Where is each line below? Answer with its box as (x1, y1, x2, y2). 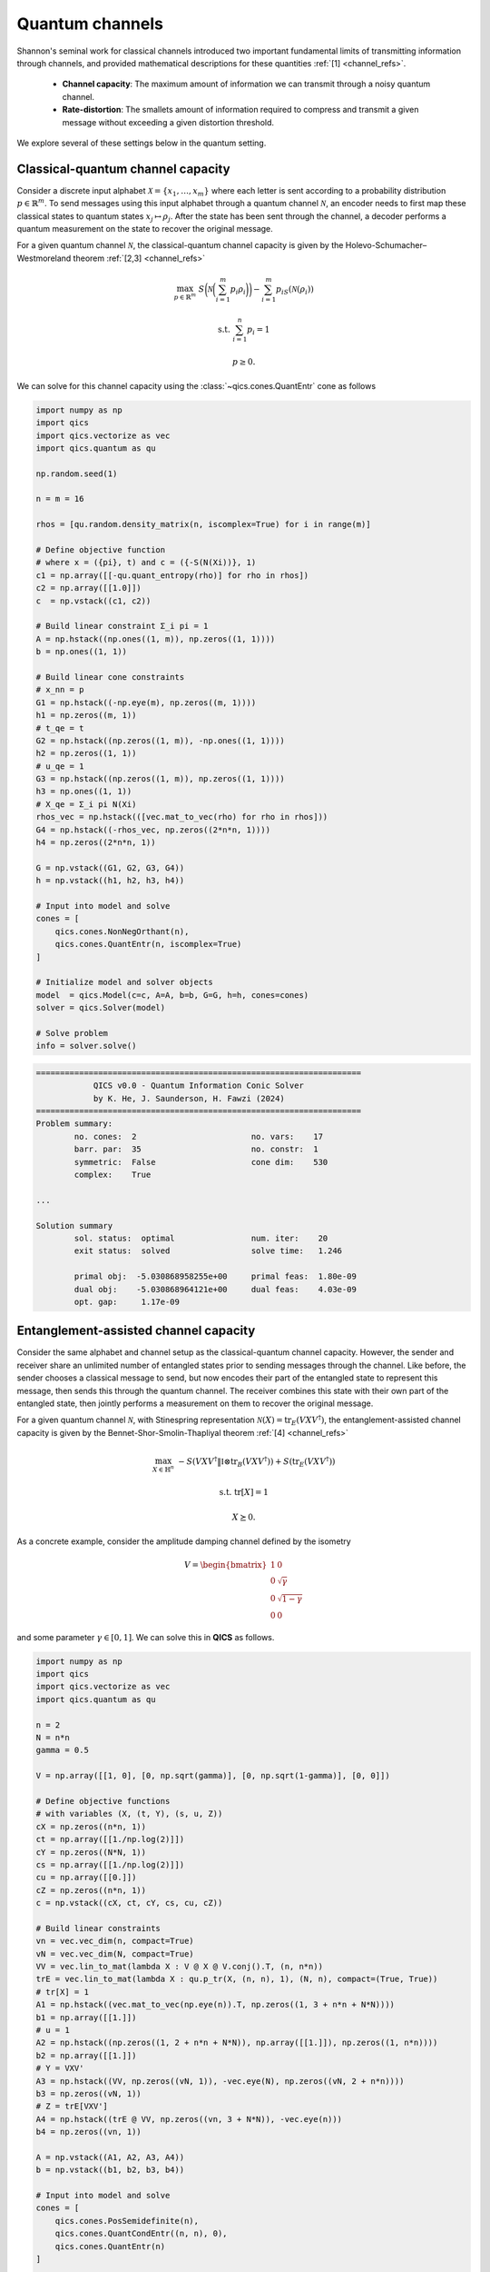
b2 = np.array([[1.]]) (35, 2050, 137, 2060)
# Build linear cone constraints (35, 672, 185, 682)
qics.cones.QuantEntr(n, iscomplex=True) (54, 939, 242, 950)
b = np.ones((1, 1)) (35, 646, 127, 657)
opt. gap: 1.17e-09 (73, 1296, 181, 1307)
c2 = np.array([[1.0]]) (35, 583, 142, 593)
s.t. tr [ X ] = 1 (219, 1487, 269, 1497)
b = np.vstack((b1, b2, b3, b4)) (35, 2165, 185, 2176)
